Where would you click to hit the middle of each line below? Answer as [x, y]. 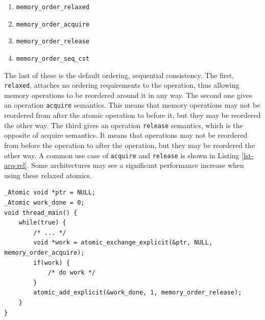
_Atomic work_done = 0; [44, 203]
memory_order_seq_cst [53, 58]
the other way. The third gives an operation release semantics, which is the [124, 125]
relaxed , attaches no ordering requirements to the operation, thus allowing [122, 85]
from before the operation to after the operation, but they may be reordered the [130, 145]
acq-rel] [16, 165]
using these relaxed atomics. [48, 175]
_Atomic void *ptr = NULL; [50, 193]
